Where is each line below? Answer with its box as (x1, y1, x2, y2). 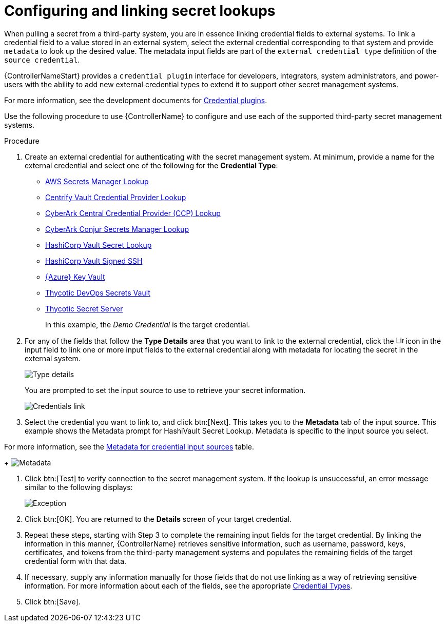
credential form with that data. (25, 556, 127, 565)
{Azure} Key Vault (45, 272, 105, 281)
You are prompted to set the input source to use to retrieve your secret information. (25, 385, 306, 395)
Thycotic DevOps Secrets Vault (45, 288, 150, 297)
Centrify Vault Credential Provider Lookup (45, 192, 186, 202)
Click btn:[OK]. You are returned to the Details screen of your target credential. (25, 514, 292, 523)
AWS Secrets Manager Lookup (45, 177, 149, 186)
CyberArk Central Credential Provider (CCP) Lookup (45, 208, 221, 218)
